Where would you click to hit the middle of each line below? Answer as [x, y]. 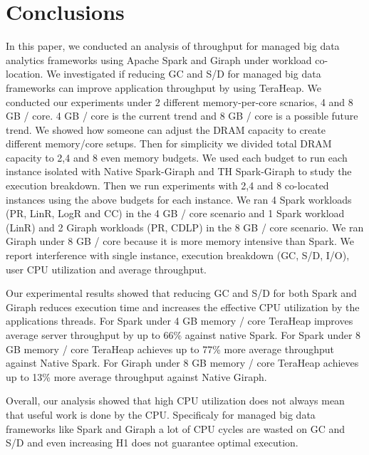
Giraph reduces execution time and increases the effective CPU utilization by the [183, 307]
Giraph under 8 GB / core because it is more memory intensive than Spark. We [180, 241]
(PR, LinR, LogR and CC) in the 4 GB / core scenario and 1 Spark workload [175, 213]
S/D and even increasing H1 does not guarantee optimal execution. [152, 443]
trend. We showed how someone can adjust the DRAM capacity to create [166, 129]
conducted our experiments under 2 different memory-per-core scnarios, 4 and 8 [180, 101]
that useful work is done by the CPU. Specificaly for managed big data [161, 414]
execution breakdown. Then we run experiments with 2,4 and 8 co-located [167, 185]
